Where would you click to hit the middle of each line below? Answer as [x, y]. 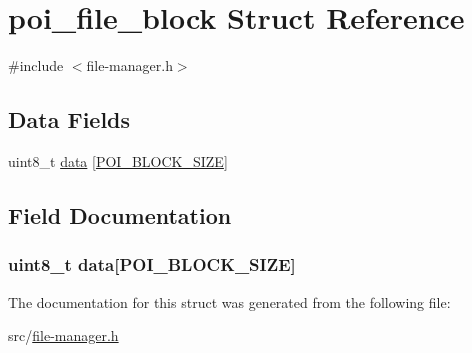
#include [36, 65]
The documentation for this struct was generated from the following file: [229, 301]
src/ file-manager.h [63, 335]
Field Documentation [120, 214]
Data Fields [69, 119]
